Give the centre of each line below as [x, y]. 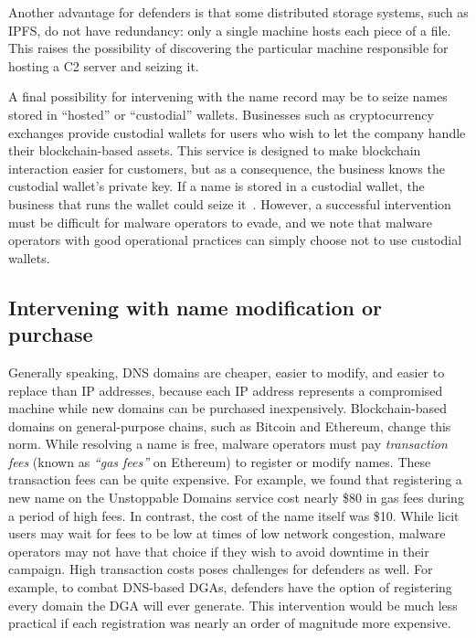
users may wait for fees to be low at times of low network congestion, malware [227, 533]
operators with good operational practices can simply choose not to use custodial [235, 240]
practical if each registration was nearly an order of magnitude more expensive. [230, 623]
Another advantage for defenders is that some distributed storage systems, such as [238, 12]
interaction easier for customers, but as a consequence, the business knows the [227, 168]
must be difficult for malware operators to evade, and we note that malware [220, 222]
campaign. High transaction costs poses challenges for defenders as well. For [221, 569]
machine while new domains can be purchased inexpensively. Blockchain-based [228, 408]
